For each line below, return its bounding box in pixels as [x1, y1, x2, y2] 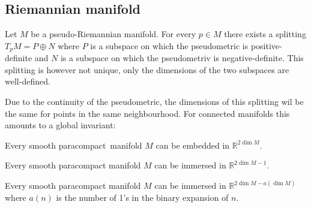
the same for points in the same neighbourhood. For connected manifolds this [5, 107, 290, 119]
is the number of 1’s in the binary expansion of [56, 191, 229, 204]
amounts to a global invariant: [5, 119, 116, 131]
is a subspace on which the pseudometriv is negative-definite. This [60, 52, 304, 64]
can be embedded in [155, 138, 230, 151]
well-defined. [5, 75, 50, 88]
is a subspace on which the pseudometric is [90, 39, 249, 52]
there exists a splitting [224, 28, 306, 40]
